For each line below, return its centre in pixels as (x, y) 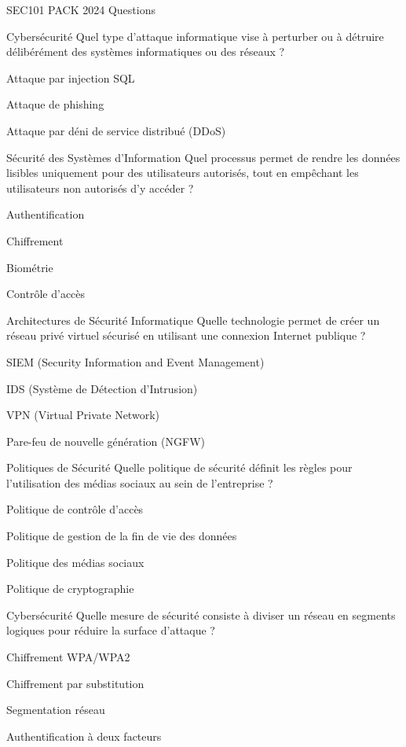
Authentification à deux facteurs (84, 736)
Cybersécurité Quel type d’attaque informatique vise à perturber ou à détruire (195, 36)
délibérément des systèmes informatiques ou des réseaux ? (146, 52)
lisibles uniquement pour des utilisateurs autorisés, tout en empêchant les (183, 173)
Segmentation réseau (56, 710)
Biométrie (30, 267)
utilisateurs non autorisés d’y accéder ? (100, 188)
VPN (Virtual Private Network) (83, 415)
